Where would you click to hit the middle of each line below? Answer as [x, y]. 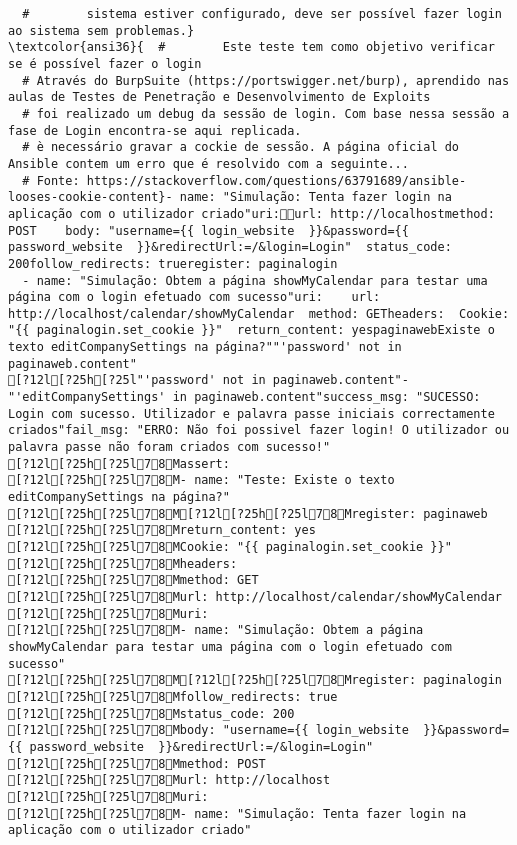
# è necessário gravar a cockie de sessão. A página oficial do [241, 147]
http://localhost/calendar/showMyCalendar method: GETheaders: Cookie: [259, 313]
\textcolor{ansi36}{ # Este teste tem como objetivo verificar [251, 47]
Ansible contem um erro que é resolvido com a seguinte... [208, 163]
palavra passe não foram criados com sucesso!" [169, 447]
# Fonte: [51, 180]
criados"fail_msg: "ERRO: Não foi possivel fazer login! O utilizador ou [259, 430]
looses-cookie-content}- [90, 197]
